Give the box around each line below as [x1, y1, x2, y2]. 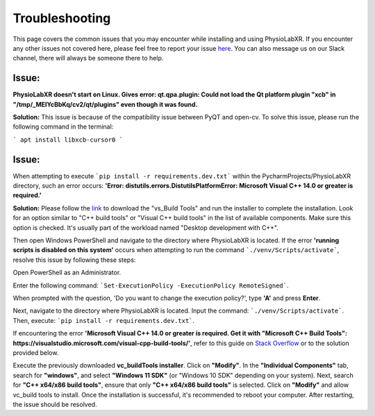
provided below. [12, 348, 59, 357]
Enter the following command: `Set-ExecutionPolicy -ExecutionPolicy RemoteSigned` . [12, 281, 289, 290]
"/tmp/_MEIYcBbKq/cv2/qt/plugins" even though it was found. [12, 100, 198, 108]
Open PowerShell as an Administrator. [12, 268, 122, 277]
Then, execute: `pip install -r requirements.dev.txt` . [12, 316, 194, 324]
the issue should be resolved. [12, 400, 97, 408]
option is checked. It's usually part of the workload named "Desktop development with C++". [12, 223, 279, 232]
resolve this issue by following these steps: [12, 256, 136, 264]
